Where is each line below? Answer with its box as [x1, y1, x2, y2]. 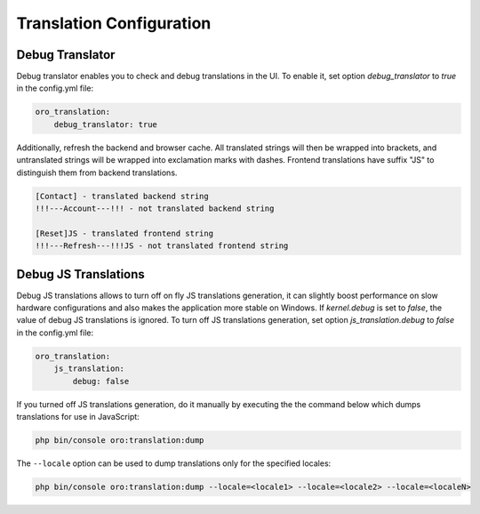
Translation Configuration [16, 13, 212, 33]
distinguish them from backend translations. [16, 167, 178, 178]
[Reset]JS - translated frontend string [35, 228, 213, 238]
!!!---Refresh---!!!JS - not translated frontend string [35, 241, 289, 251]
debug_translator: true [53, 119, 157, 129]
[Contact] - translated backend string [35, 191, 209, 201]
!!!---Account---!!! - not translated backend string [35, 203, 275, 213]
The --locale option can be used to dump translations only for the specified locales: [16, 458, 332, 469]
